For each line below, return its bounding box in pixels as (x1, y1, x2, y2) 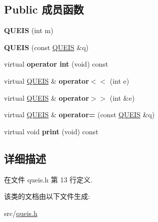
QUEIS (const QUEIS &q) (4, 42, 89, 52)
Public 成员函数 (4, 2, 84, 17)
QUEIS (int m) (4, 25, 53, 36)
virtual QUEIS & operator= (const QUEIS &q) (4, 109, 155, 120)
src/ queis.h (4, 207, 37, 218)
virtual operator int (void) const (4, 59, 108, 69)
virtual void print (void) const (4, 126, 98, 136)
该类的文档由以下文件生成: (4, 191, 90, 201)
